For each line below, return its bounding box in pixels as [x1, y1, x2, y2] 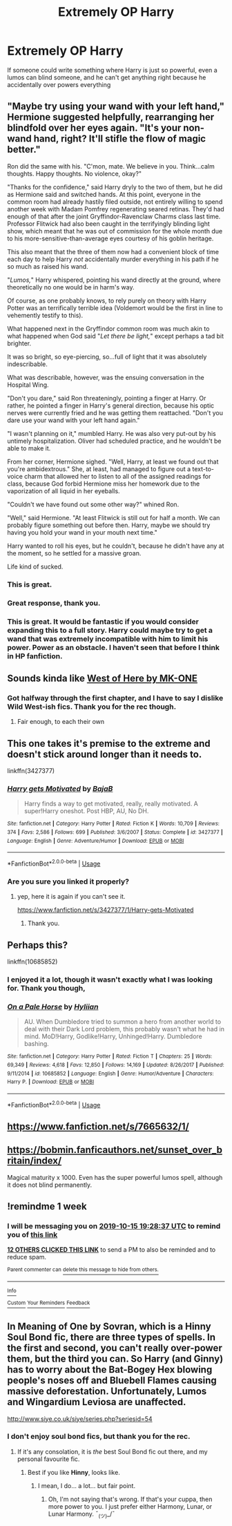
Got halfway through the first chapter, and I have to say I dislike [7, 693, 224, 703]
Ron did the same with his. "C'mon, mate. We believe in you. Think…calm [7, 162, 215, 170]
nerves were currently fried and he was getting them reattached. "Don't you [7, 408, 223, 417]
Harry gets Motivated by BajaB [7, 783, 113, 793]
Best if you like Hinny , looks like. [27, 1468, 121, 1476]
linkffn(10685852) [7, 957, 58, 966]
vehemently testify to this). [7, 311, 84, 319]
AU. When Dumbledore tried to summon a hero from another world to [23, 1018, 222, 1026]
